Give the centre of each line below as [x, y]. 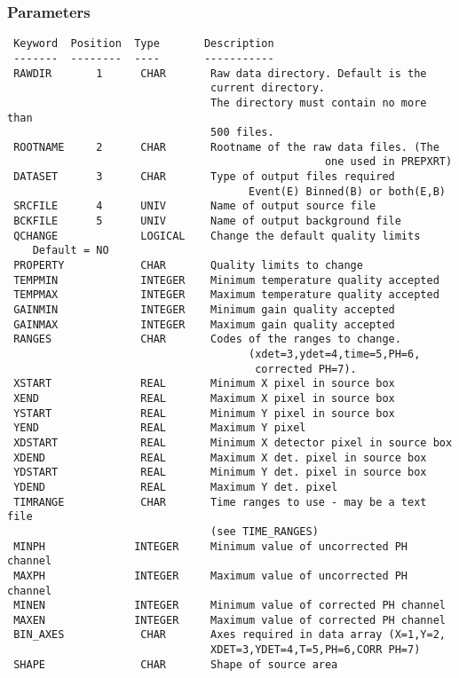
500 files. [242, 133]
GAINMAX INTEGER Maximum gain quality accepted [204, 324]
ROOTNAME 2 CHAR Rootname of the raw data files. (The [226, 147]
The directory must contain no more [319, 102]
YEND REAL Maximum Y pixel [160, 428]
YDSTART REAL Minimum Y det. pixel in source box [220, 473]
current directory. [268, 88]
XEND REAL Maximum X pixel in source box [204, 398]
